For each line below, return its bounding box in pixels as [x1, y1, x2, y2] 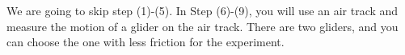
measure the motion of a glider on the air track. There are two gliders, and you [6, 18, 399, 34]
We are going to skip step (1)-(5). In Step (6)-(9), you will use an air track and [6, 2, 399, 18]
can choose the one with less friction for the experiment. [6, 33, 285, 50]
